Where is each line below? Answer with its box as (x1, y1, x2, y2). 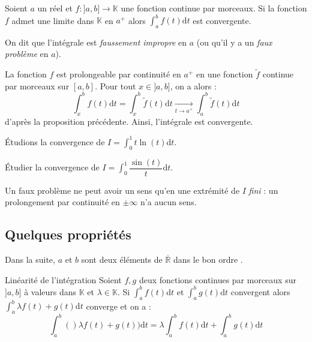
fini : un (248, 184, 278, 196)
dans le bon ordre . (173, 253, 243, 266)
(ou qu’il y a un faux (196, 35, 272, 48)
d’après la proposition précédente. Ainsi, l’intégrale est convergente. (5, 115, 253, 127)
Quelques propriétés (5, 225, 131, 244)
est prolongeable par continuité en (56, 68, 181, 80)
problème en (5, 47, 49, 60)
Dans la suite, (5, 253, 55, 266)
